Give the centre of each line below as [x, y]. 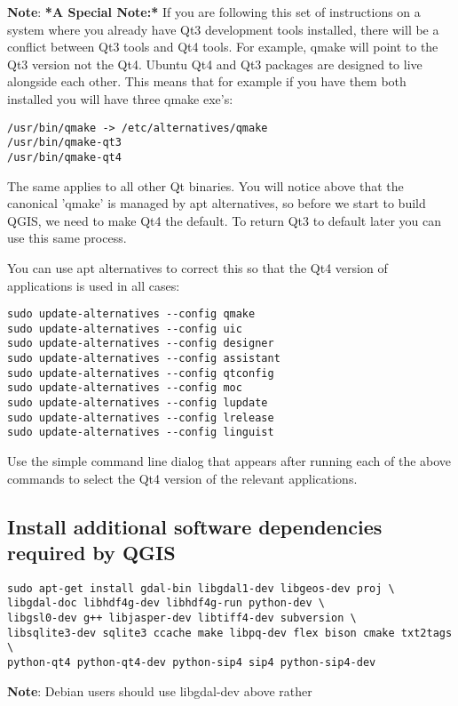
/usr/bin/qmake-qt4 [64, 157]
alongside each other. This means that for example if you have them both [207, 81]
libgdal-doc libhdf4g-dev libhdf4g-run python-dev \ [166, 603]
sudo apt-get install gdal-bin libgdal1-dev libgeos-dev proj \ [201, 588]
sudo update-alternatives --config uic [125, 329]
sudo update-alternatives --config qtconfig [141, 373]
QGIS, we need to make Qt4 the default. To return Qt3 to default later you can [225, 220]
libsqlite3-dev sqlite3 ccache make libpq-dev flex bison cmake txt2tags [230, 633]
